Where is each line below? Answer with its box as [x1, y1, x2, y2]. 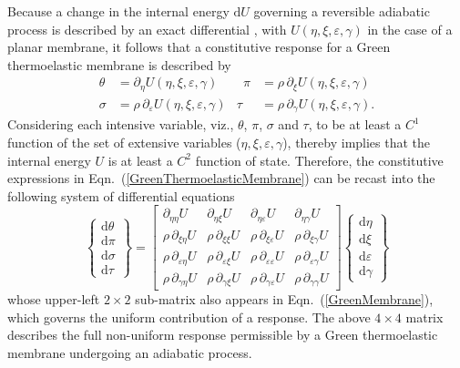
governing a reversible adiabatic [253, 2, 430, 20]
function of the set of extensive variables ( [7, 132, 241, 151]
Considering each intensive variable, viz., [7, 115, 234, 134]
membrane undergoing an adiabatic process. [7, 343, 252, 363]
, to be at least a [308, 115, 402, 134]
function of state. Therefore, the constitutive [195, 150, 444, 169]
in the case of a [367, 19, 453, 38]
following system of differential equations [7, 186, 235, 205]
